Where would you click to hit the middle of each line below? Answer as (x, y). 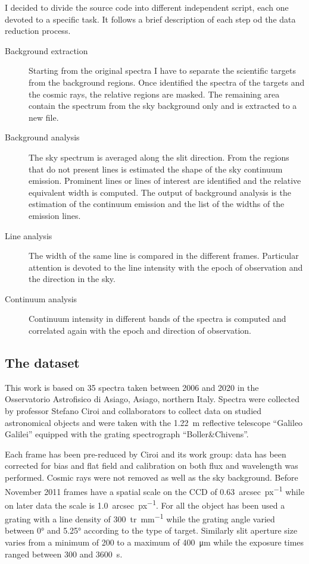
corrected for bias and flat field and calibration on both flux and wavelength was (152, 466)
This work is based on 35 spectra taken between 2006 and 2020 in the (132, 387)
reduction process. (38, 31)
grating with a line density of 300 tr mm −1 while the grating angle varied (140, 518)
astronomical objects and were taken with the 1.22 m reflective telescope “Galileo (154, 422)
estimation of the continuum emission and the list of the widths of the (157, 204)
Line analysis (29, 235)
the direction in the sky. (72, 279)
